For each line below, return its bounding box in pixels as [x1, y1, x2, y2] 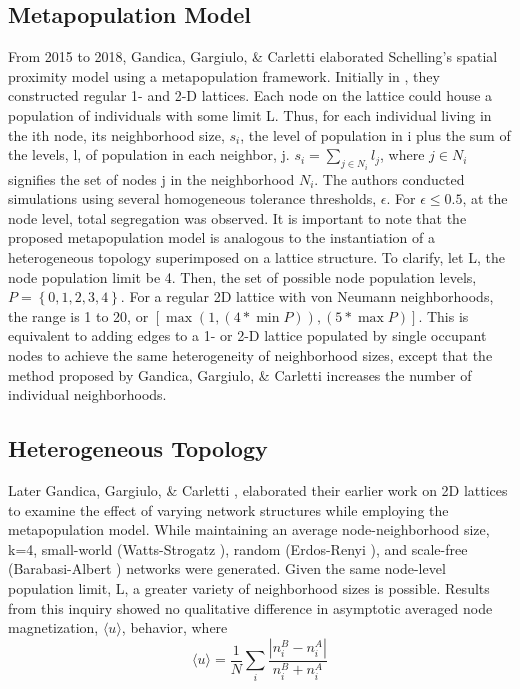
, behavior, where [121, 617, 228, 638]
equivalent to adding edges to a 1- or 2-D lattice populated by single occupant [8, 325, 487, 346]
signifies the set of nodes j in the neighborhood [8, 168, 295, 189]
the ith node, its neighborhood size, [8, 124, 225, 145]
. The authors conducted [314, 168, 465, 189]
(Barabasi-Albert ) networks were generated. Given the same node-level [8, 558, 446, 579]
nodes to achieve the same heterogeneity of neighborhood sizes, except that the [8, 344, 493, 365]
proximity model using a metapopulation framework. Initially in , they [8, 65, 440, 86]
